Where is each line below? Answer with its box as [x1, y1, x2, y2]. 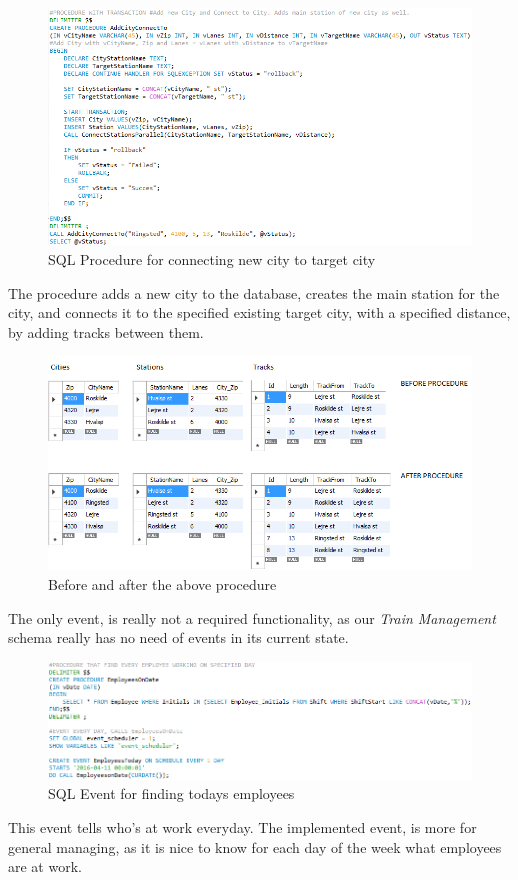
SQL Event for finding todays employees [48, 783, 295, 804]
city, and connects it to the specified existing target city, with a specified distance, [8, 302, 511, 323]
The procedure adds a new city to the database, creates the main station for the [8, 282, 500, 303]
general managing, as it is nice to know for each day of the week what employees [8, 836, 502, 857]
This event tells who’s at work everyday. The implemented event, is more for [8, 817, 477, 837]
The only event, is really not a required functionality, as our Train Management [8, 607, 496, 628]
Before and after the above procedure [48, 573, 277, 594]
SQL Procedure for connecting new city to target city [48, 249, 376, 270]
